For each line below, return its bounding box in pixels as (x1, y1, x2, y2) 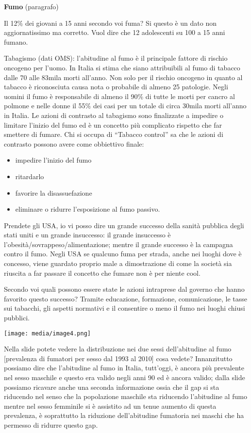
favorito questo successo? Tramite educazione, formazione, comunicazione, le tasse (4, 293, 248, 303)
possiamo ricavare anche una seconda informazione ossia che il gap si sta (4, 382, 219, 392)
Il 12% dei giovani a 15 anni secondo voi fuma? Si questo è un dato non (4, 17, 217, 28)
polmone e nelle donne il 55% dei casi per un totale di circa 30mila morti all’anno (4, 100, 247, 111)
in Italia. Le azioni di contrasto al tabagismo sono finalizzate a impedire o (4, 110, 223, 120)
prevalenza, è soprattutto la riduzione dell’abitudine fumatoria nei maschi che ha (4, 410, 244, 420)
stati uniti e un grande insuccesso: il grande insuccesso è (4, 230, 171, 240)
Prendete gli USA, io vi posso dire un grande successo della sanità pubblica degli (4, 220, 244, 230)
